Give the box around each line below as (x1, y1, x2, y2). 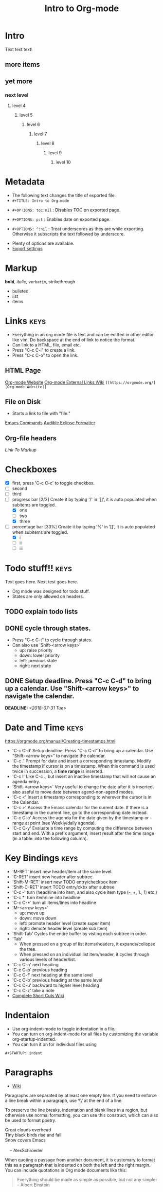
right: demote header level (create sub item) (19, 925, 108, 931)
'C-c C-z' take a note (12, 987, 55, 993)
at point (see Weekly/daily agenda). (25, 820, 96, 826)
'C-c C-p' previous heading (12, 967, 67, 973)
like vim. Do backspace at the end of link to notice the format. (12, 337, 136, 343)
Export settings (12, 245, 43, 251)
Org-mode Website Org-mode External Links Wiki (5, 379, 105, 385)
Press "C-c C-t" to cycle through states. (12, 637, 92, 643)
